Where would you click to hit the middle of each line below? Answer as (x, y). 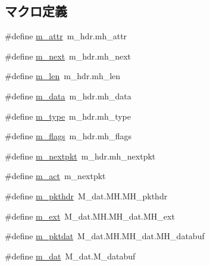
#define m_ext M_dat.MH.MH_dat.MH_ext (90, 216)
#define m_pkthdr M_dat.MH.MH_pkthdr (86, 195)
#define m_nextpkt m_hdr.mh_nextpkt (80, 156)
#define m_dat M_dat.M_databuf (70, 256)
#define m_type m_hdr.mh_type (68, 116)
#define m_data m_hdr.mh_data (68, 96)
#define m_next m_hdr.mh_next (68, 56)
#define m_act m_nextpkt (55, 176)
